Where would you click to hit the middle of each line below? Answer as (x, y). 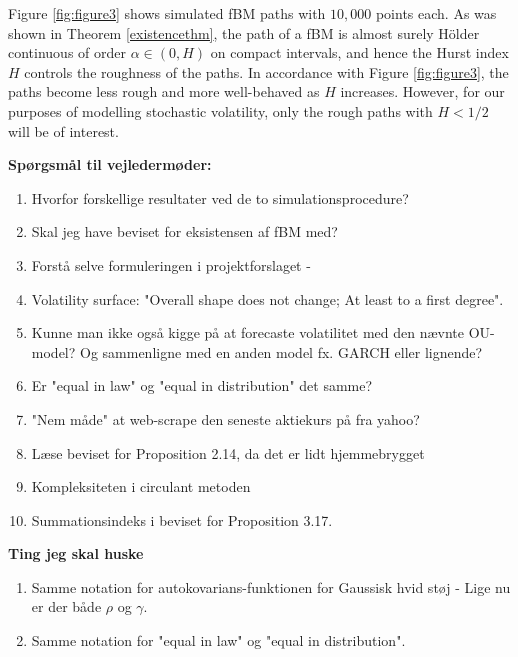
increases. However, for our (422, 91)
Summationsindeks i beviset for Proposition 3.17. (182, 519)
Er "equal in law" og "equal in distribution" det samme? (202, 385)
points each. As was (436, 13)
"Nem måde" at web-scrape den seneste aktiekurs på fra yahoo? (225, 418)
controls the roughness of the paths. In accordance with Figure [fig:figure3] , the (266, 71)
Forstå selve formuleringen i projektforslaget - (171, 264)
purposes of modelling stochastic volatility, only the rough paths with (220, 110)
